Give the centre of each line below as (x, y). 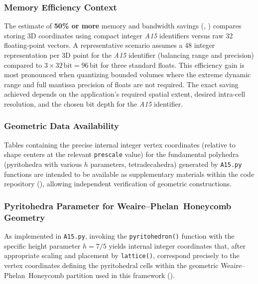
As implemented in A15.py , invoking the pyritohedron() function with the (119, 236)
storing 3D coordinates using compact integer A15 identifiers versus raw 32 (119, 35)
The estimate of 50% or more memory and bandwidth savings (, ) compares (123, 26)
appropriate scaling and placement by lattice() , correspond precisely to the (122, 255)
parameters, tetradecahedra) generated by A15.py (166, 164)
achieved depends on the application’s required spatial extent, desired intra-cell (125, 94)
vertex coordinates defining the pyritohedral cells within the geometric (111, 265)
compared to (23, 65)
